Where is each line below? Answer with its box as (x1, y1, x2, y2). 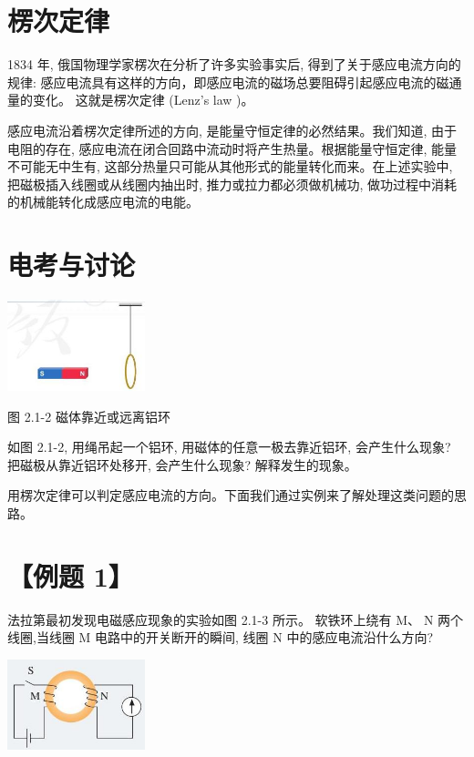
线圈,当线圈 (7, 628, 75, 647)
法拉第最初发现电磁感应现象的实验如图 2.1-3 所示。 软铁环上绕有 (7, 609, 392, 629)
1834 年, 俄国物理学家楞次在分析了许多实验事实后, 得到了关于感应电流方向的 (7, 55, 461, 74)
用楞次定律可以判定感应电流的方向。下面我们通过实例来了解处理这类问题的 (7, 486, 454, 505)
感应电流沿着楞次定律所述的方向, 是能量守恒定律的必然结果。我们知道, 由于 (7, 120, 458, 139)
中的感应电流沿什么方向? (286, 628, 434, 647)
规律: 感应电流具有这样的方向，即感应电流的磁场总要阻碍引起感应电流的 (7, 72, 437, 91)
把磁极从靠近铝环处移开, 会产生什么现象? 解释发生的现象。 (7, 455, 357, 474)
